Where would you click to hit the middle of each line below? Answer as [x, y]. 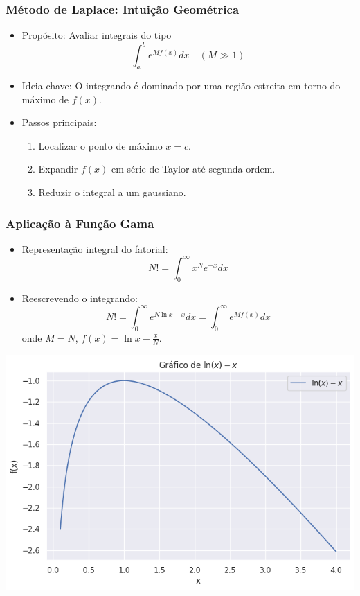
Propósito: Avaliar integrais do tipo [97, 35]
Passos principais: [59, 122]
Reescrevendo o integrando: [80, 298]
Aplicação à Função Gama [80, 223]
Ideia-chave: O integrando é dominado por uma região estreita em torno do [181, 86]
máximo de [45, 99]
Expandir [58, 169]
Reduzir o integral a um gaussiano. [112, 192]
